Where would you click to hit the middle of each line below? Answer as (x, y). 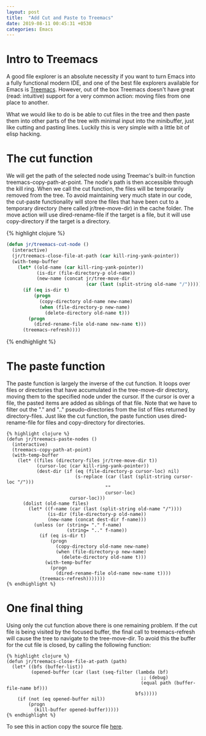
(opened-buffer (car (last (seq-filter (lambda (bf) (100, 672)
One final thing (45, 608)
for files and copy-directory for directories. (91, 423)
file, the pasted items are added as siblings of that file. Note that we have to (102, 403)
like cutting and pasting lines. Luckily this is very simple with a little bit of (98, 128)
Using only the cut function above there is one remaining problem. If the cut (102, 625)
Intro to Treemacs (52, 59)
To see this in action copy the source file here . (65, 726)
